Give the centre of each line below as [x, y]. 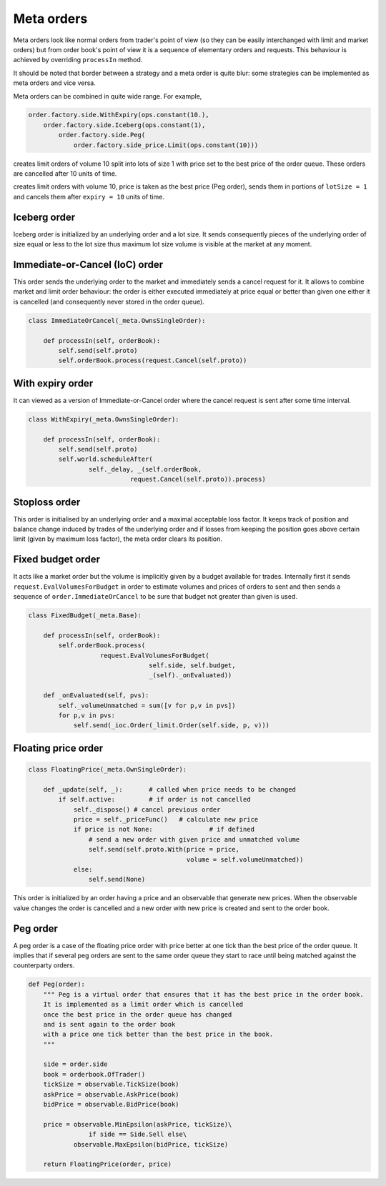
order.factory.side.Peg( [102, 135]
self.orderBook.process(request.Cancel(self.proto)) [153, 360]
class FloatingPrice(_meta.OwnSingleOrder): [108, 769]
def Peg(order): [57, 985]
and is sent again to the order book [109, 1024]
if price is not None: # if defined [164, 829]
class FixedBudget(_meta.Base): [85, 616]
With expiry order [53, 383]
